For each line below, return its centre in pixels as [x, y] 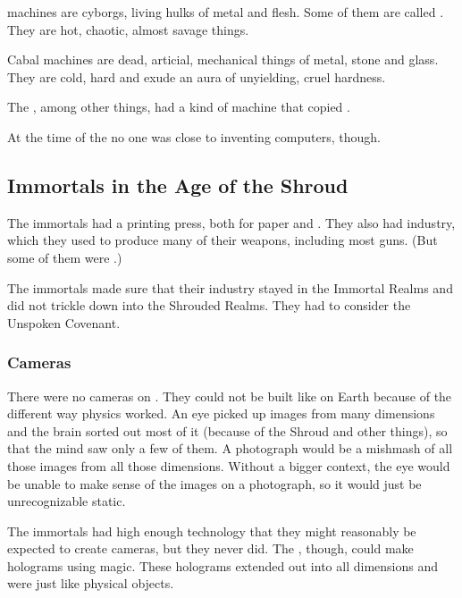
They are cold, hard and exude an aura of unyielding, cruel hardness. [197, 76]
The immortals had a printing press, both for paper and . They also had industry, [231, 222]
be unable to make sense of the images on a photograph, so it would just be [214, 483]
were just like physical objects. [91, 583]
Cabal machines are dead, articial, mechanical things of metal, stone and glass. [223, 59]
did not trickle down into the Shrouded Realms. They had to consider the [209, 305]
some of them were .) [65, 257]
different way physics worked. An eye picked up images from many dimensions [221, 413]
